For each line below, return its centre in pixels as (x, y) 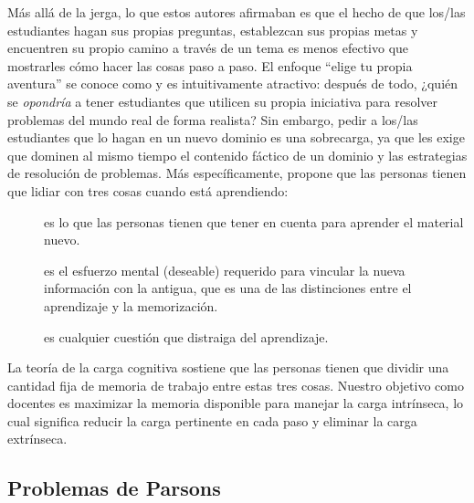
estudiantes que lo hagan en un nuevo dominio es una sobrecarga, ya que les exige (236, 137)
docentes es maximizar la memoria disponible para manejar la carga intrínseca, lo (236, 403)
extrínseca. (37, 439)
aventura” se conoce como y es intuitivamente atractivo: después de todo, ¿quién (233, 84)
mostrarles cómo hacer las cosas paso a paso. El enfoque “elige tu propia (210, 65)
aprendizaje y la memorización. (131, 305)
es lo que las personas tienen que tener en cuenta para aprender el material (254, 221)
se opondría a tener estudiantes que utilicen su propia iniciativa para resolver (222, 101)
